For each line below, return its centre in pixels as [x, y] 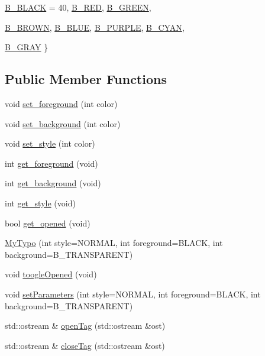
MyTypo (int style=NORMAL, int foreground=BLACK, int [114, 243]
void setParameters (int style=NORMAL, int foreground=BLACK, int [133, 294]
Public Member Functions [86, 79]
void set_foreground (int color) [61, 103]
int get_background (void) [53, 183]
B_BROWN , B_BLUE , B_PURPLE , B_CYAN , [95, 27]
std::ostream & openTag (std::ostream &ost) [85, 326]
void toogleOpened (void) [51, 274]
